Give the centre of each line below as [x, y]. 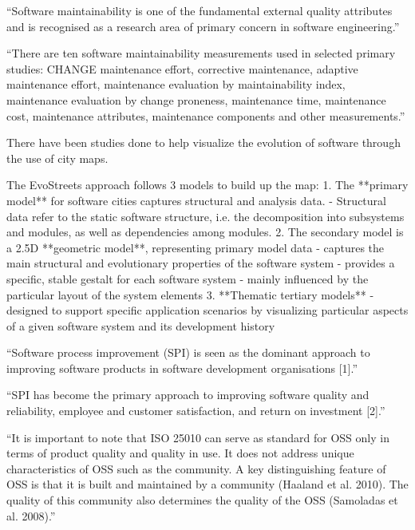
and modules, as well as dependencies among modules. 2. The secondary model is [205, 232]
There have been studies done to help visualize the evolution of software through [204, 142]
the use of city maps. [57, 158]
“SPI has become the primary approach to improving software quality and [188, 395]
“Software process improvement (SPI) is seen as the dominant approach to [188, 352]
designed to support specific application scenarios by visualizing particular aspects [207, 310]
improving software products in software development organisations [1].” [182, 368]
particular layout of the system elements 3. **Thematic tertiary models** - [190, 294]
